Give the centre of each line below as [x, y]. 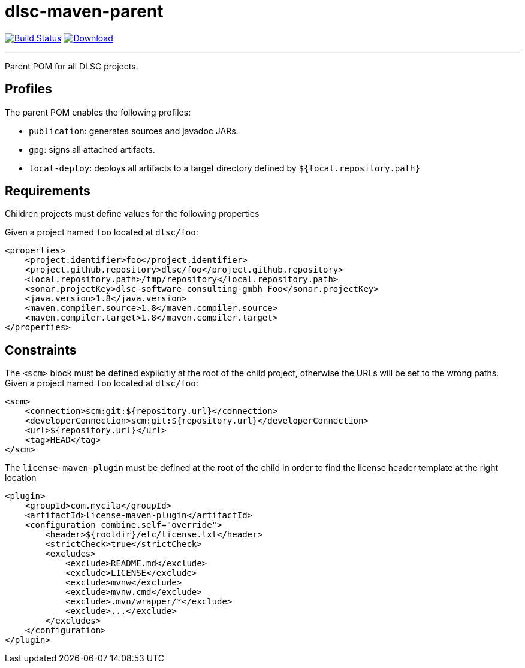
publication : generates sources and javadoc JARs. [134, 131]
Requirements [48, 191]
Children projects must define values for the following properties [132, 214]
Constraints [41, 350]
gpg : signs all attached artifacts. [92, 149]
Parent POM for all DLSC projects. [72, 66]
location [21, 478]
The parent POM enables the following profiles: [98, 112]
